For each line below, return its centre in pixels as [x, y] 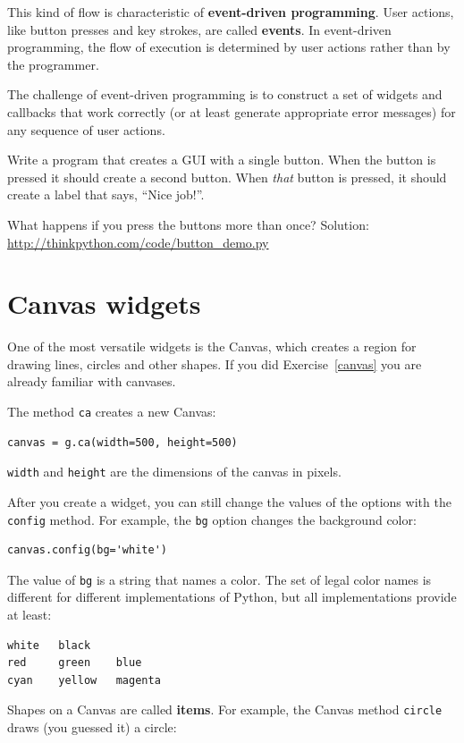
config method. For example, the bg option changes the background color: [212, 519]
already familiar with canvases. [92, 381]
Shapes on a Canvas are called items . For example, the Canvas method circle [225, 709]
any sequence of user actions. [86, 129]
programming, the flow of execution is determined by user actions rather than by [229, 47]
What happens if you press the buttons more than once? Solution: [188, 224]
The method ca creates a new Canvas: [112, 412]
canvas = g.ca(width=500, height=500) [122, 442]
